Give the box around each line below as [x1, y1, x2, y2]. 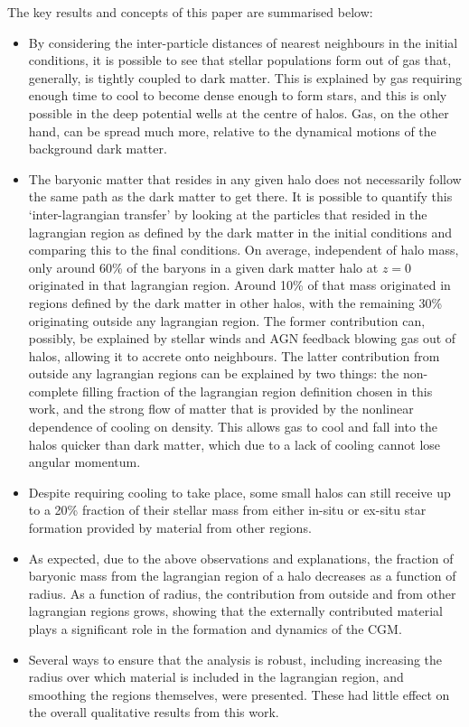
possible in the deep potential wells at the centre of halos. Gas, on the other [28, 103, 449, 122]
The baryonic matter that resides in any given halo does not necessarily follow [28, 169, 462, 188]
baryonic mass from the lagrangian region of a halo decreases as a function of [28, 566, 456, 585]
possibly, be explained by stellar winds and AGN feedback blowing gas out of [28, 329, 456, 348]
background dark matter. [28, 139, 167, 158]
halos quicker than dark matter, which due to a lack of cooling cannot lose [28, 434, 441, 453]
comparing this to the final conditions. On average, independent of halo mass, [28, 240, 459, 259]
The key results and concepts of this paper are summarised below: [7, 3, 373, 21]
